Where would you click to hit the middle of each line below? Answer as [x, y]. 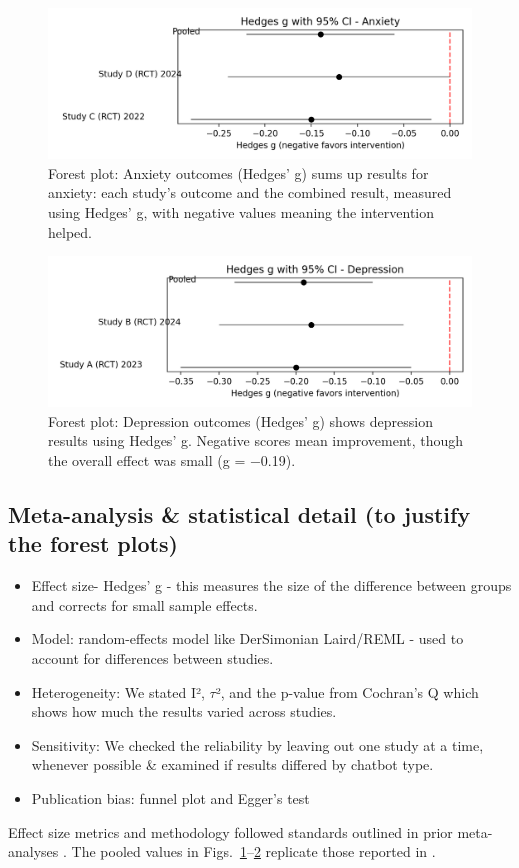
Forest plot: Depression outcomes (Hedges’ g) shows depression [240, 420]
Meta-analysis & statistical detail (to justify [239, 513]
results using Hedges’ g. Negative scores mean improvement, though [256, 440]
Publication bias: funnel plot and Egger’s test [170, 797]
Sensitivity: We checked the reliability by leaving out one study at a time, [257, 744]
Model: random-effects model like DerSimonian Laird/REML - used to [247, 638]
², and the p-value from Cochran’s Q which [347, 691]
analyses [33, 851]
